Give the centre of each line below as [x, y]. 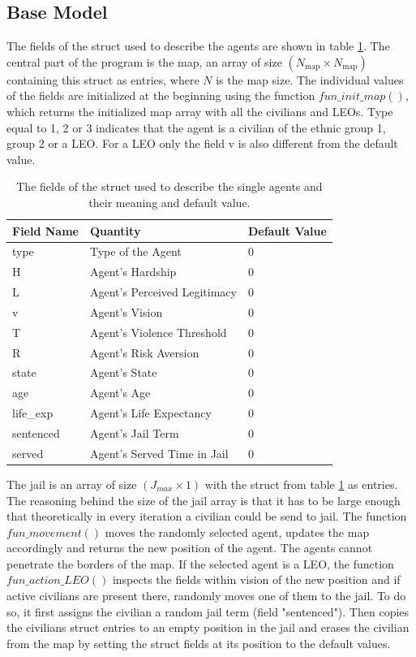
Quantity [115, 230]
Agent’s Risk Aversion [144, 352]
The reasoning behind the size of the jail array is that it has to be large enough [204, 500]
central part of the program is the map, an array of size [144, 61]
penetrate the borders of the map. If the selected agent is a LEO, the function [200, 563]
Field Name [45, 230]
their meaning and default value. [169, 202]
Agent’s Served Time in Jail [159, 453]
